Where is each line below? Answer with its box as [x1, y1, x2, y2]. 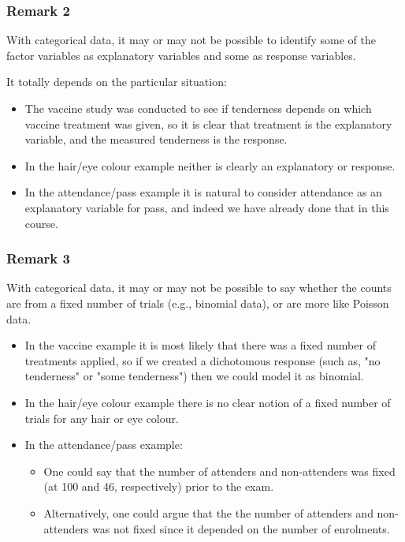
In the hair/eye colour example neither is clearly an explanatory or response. [24, 157, 396, 174]
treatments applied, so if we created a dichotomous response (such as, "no [24, 352, 381, 368]
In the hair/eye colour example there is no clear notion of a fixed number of [24, 394, 391, 410]
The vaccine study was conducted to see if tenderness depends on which [24, 100, 372, 116]
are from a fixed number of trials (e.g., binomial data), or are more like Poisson [6, 294, 389, 311]
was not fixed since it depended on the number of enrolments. [92, 520, 390, 536]
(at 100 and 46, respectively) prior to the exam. [43, 478, 274, 495]
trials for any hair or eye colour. [24, 409, 179, 426]
